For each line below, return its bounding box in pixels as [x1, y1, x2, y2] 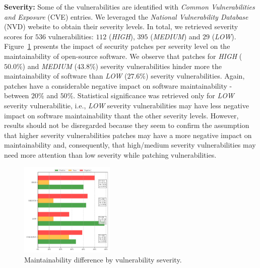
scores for [4, 31, 33, 41]
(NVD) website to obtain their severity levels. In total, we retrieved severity [4, 21, 238, 32]
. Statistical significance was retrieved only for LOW [73, 90, 234, 101]
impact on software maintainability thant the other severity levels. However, [4, 110, 239, 120]
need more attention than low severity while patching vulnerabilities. [4, 149, 217, 160]
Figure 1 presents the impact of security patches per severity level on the [4, 41, 230, 51]
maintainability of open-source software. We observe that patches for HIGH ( [4, 50, 242, 61]
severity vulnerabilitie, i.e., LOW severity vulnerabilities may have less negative [4, 100, 249, 110]
